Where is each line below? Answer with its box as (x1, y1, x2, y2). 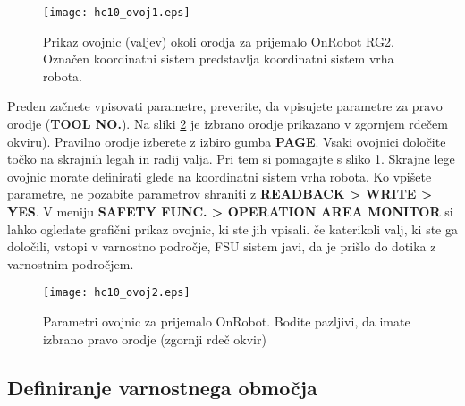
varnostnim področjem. (7, 254, 134, 273)
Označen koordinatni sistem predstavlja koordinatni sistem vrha (43, 49, 394, 68)
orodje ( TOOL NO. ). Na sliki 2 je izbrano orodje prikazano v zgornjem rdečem (7, 114, 448, 133)
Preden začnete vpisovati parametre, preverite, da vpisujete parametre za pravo (7, 97, 443, 115)
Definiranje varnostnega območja (7, 373, 317, 401)
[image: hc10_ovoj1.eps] (43, 6, 190, 19)
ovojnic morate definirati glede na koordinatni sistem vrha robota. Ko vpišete (7, 166, 432, 185)
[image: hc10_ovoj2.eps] (43, 286, 190, 300)
